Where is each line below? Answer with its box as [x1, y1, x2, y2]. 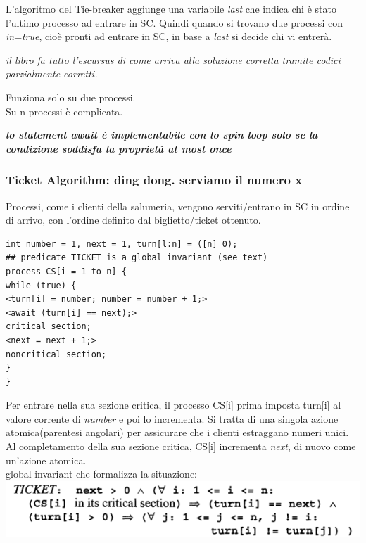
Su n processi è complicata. [6, 103, 123, 118]
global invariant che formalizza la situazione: [6, 466, 197, 481]
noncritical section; [6, 349, 107, 359]
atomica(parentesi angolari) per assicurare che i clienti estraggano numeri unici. [6, 425, 349, 440]
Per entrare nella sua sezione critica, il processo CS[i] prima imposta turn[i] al [6, 397, 341, 412]
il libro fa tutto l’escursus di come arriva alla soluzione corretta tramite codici [6, 52, 341, 67]
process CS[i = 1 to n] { [6, 266, 127, 276]
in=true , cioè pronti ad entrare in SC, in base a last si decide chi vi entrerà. [6, 29, 332, 44]
